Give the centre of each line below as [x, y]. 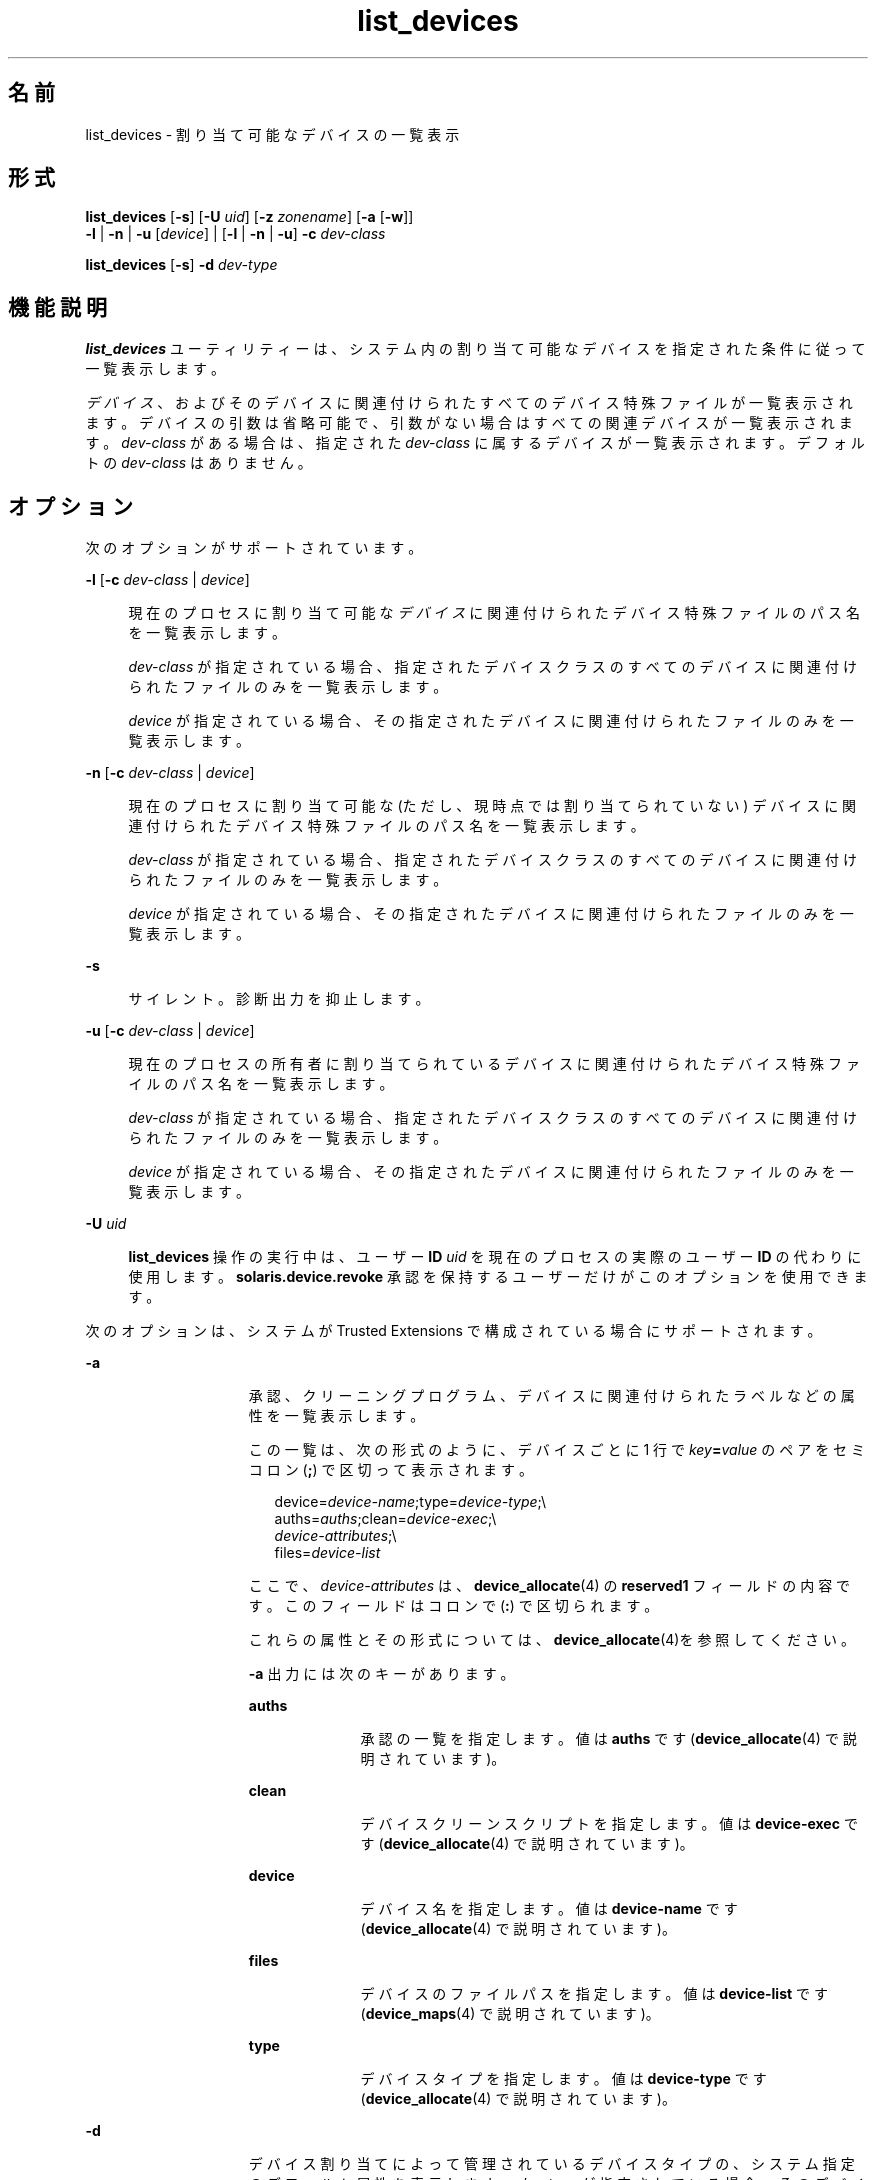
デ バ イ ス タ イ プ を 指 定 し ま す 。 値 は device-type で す [563, 2079]
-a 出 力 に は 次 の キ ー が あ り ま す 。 [381, 1674]
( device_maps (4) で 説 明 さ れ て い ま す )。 [510, 2014]
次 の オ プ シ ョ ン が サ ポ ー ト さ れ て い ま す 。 [254, 548]
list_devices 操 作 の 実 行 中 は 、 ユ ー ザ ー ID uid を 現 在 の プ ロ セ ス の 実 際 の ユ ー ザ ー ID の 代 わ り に [495, 1257]
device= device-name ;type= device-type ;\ [410, 1502]
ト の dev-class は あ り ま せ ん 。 [198, 463]
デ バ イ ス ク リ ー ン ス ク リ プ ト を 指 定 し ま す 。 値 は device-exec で [609, 1824]
